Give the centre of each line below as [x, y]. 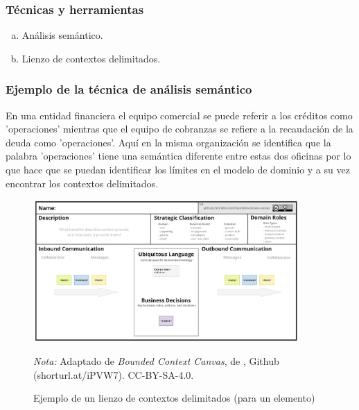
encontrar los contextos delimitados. [82, 183]
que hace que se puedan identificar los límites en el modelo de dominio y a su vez [178, 169]
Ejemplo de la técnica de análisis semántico [129, 89]
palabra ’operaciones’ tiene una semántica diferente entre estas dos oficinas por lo [178, 156]
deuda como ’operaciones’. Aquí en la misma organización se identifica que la [168, 142]
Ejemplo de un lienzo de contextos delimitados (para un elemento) [174, 398]
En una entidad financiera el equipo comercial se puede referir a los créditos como [179, 115]
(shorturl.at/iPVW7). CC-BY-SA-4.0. [114, 374]
